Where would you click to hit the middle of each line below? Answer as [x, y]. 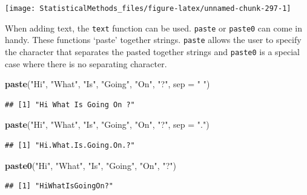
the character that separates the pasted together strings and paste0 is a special [152, 51]
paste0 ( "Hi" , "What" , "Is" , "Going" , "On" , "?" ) [91, 165]
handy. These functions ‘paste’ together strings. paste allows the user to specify [153, 40]
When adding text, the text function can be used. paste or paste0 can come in [153, 28]
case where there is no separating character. [86, 63]
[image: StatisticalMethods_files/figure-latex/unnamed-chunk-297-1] [148, 8]
